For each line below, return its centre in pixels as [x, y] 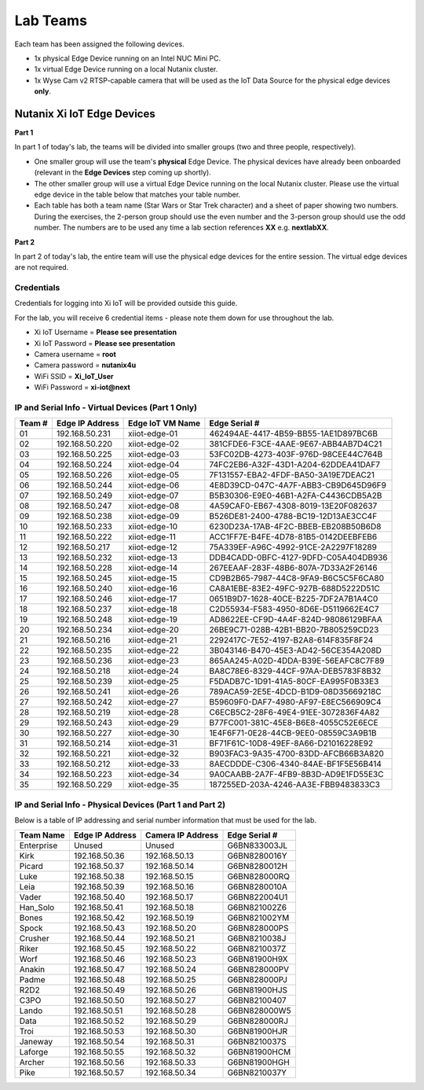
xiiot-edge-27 [154, 702]
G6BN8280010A [258, 887]
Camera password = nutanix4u [85, 365]
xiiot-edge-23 [154, 661]
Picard [31, 867]
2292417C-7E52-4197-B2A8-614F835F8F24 [291, 640]
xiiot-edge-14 [153, 568]
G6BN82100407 [257, 1000]
